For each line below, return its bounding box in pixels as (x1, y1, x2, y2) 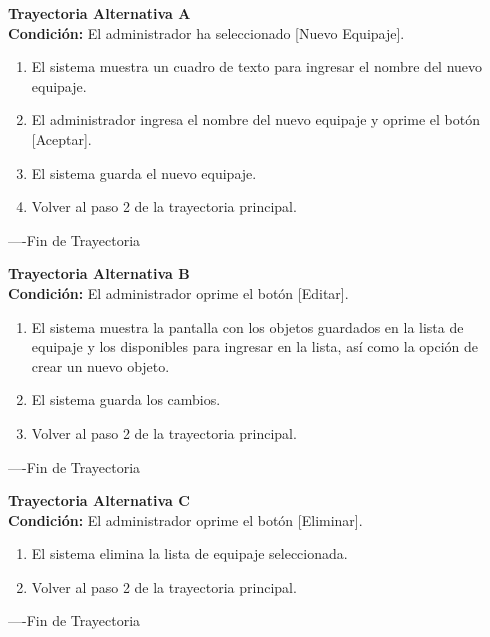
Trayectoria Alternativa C (8, 490, 190, 511)
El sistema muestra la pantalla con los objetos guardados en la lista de (31, 316, 464, 337)
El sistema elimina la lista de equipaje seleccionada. (31, 543, 348, 564)
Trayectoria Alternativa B (8, 263, 190, 284)
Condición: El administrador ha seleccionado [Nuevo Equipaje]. (8, 22, 405, 43)
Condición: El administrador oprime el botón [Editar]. (8, 282, 349, 303)
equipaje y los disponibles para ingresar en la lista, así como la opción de (31, 336, 479, 357)
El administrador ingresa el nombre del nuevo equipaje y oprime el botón (31, 109, 480, 130)
